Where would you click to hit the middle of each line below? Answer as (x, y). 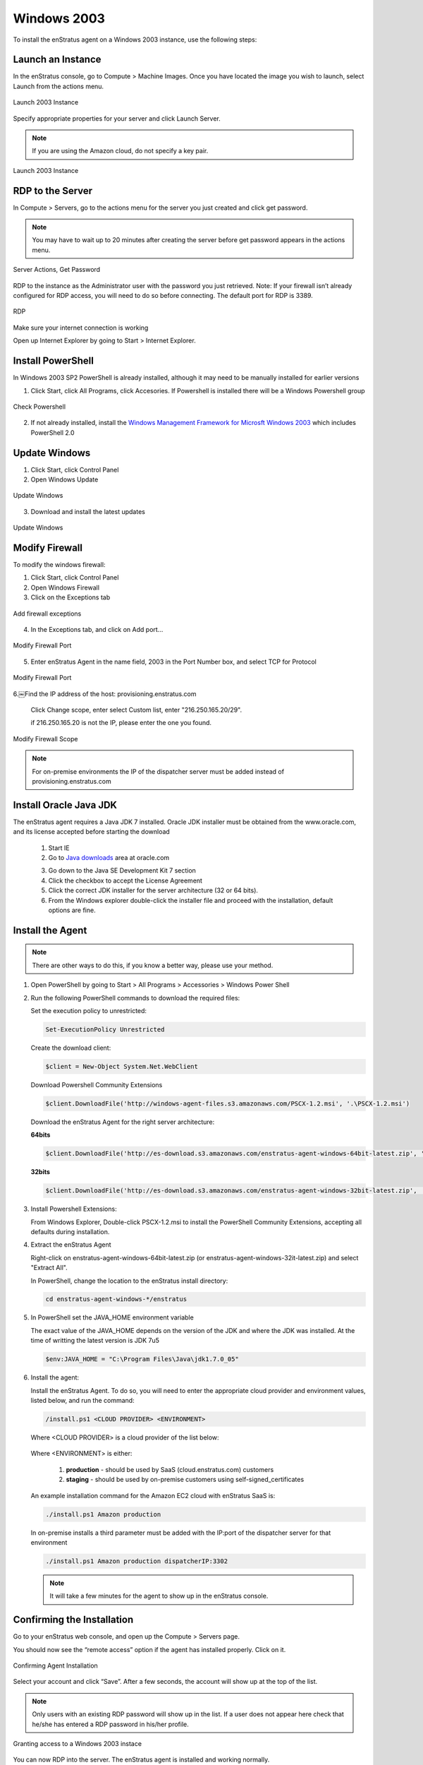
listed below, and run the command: (82, 1400)
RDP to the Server (53, 191)
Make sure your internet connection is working (81, 328)
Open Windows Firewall (65, 587)
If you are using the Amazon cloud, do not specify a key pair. (120, 151)
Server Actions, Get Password (57, 270)
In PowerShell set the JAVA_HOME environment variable (112, 1317)
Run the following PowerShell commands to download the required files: (135, 998)
